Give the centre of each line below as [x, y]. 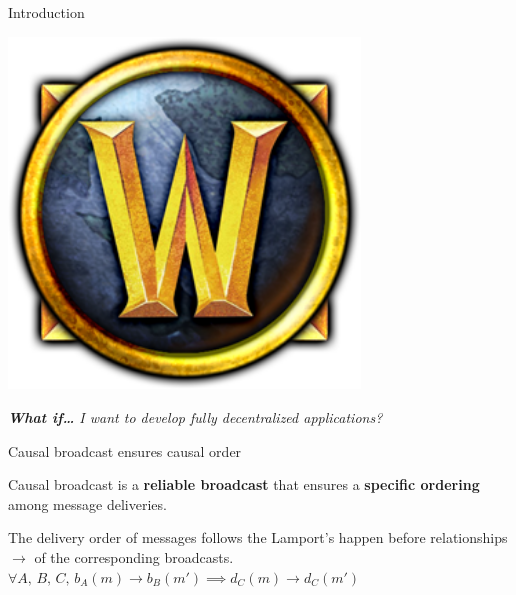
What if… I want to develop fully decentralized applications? [195, 416]
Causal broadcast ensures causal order [125, 450]
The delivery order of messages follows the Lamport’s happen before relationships [258, 537]
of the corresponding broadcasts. [134, 556]
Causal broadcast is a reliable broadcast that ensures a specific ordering [244, 484]
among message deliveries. [87, 503]
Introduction [46, 12]
